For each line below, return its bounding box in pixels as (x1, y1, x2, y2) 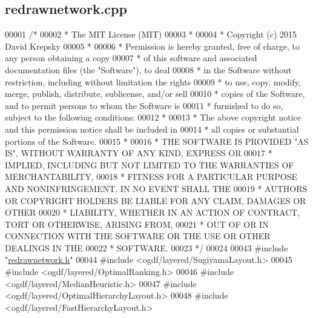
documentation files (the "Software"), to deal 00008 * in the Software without (5, 63, 292, 76)
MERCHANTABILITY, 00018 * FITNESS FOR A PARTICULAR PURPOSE (5, 170, 298, 183)
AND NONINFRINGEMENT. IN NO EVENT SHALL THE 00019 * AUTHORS (5, 182, 308, 194)
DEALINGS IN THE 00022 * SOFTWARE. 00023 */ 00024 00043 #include (5, 241, 288, 254)
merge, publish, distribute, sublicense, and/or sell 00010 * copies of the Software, (5, 87, 305, 100)
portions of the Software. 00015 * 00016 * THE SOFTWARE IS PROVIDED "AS (5, 134, 309, 147)
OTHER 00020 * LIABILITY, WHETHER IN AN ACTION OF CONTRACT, (5, 206, 300, 219)
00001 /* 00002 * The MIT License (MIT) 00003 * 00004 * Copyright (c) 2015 (5, 28, 297, 41)
